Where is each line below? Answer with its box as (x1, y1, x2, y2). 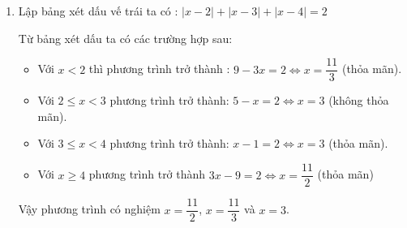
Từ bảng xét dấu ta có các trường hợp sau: (18, 29, 233, 46)
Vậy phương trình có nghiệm (18, 200, 161, 217)
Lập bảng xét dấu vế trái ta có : (18, 2, 178, 19)
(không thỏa (328, 92, 389, 109)
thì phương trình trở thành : (88, 60, 230, 77)
